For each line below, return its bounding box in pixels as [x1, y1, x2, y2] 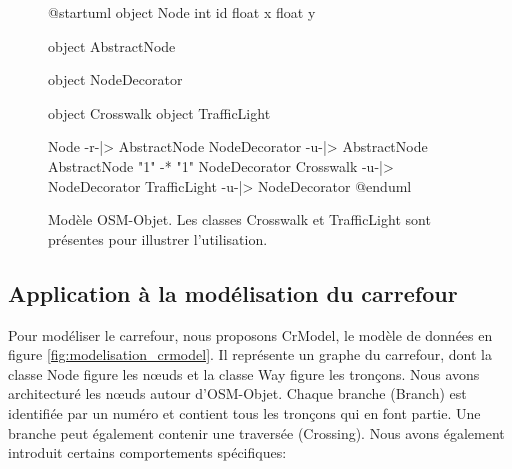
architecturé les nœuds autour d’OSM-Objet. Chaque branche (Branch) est [8, 383, 467, 404]
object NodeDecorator [48, 69, 183, 90]
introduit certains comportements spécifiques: [8, 442, 287, 463]
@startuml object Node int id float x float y [48, 2, 316, 22]
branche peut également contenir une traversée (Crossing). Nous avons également [8, 422, 505, 443]
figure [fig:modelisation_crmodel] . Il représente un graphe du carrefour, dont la [8, 344, 492, 365]
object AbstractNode [48, 35, 176, 56]
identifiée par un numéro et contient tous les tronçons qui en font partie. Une [8, 402, 481, 423]
